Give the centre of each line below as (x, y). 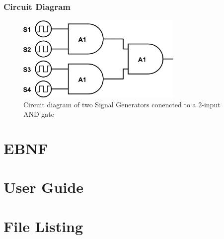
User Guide (44, 187)
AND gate (39, 114)
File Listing (43, 226)
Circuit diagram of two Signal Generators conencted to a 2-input (122, 104)
